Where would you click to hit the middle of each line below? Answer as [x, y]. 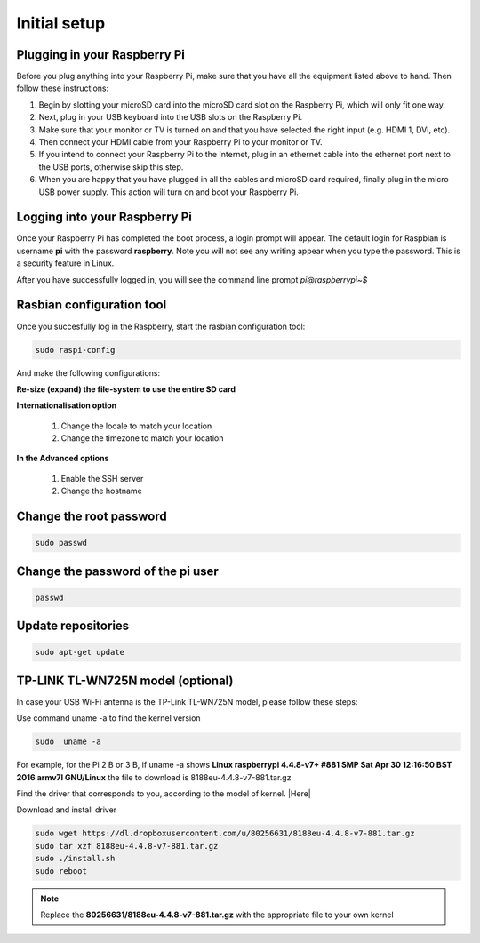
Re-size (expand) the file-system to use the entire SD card [126, 389]
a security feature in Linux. [65, 263]
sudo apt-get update [80, 652]
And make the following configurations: [88, 372]
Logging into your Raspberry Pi [104, 217]
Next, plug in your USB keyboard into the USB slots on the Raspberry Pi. [170, 117]
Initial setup [61, 23]
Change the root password [92, 517]
